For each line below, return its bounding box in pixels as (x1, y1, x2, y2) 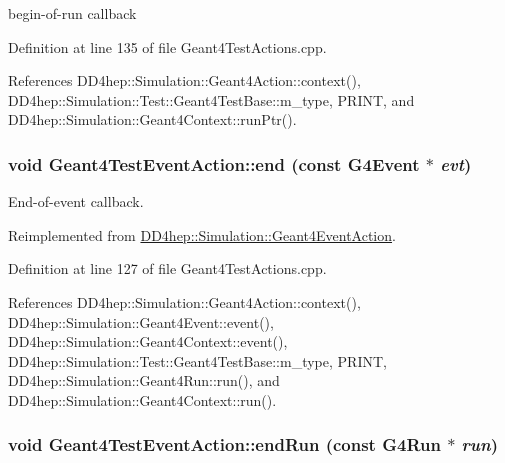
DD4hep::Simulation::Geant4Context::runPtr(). (8, 109, 297, 130)
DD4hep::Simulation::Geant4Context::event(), (8, 331, 288, 352)
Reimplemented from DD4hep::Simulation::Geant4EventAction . (8, 224, 396, 245)
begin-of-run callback (8, 3, 137, 23)
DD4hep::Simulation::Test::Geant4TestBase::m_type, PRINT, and (8, 89, 415, 110)
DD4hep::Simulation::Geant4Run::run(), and (8, 370, 280, 391)
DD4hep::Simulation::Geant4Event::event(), (8, 311, 274, 332)
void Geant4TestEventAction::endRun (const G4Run (8, 432, 441, 457)
